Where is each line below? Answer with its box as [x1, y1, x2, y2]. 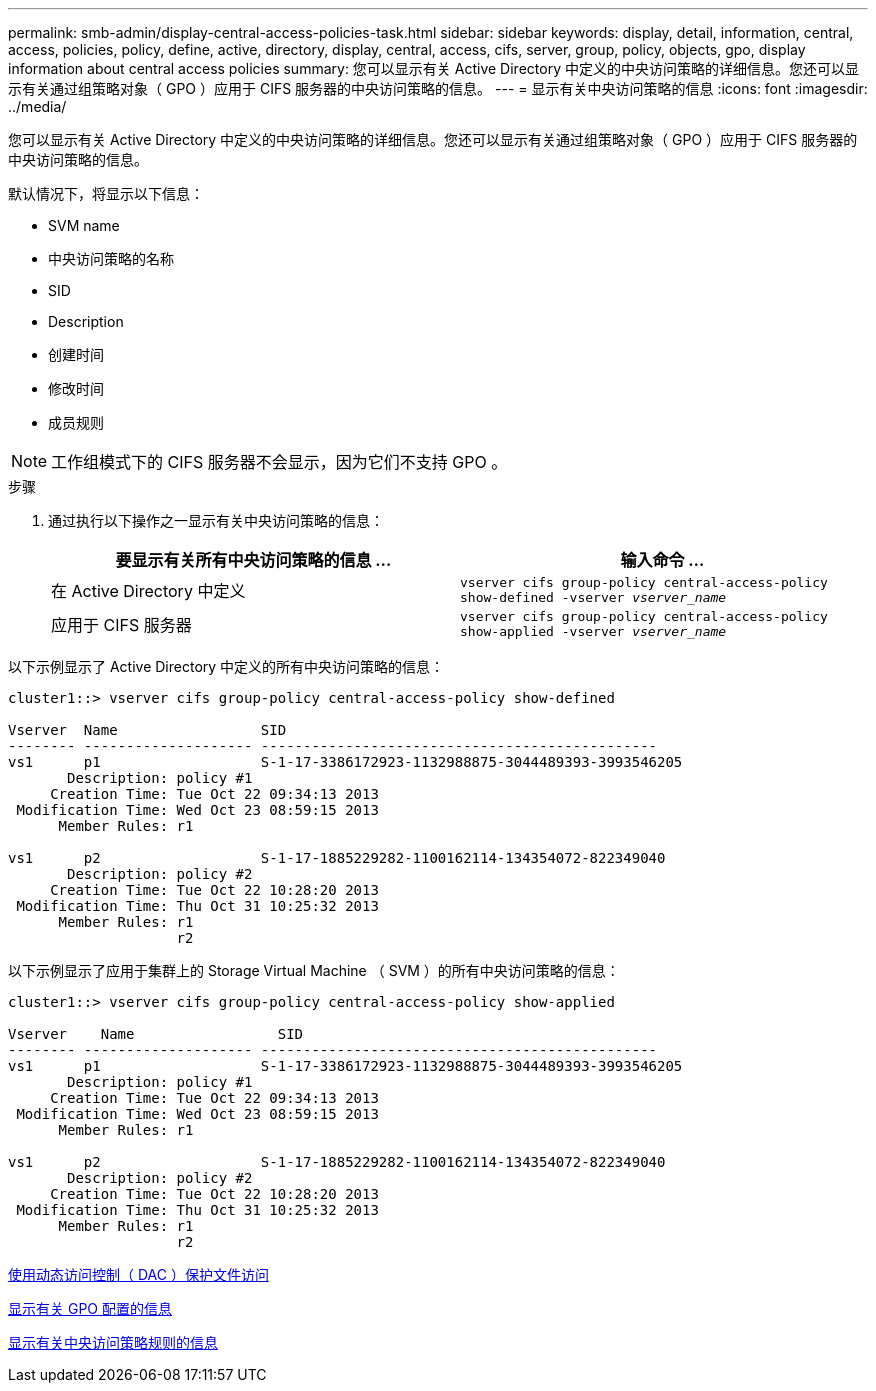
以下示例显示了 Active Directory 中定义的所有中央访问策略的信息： [8, 658, 445, 675]
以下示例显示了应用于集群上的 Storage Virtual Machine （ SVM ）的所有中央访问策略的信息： [8, 962, 620, 979]
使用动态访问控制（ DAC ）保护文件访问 [8, 1266, 269, 1283]
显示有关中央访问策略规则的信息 [8, 1334, 218, 1351]
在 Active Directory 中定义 [51, 581, 246, 601]
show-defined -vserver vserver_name [460, 590, 727, 605]
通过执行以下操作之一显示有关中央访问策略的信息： [48, 512, 384, 529]
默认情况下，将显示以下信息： [8, 185, 204, 202]
